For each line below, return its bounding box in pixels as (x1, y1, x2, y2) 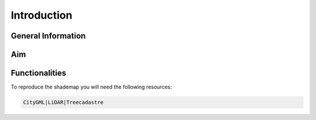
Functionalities (11, 68, 67, 78)
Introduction (11, 9, 73, 22)
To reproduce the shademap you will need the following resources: (11, 83, 172, 90)
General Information (11, 31, 86, 41)
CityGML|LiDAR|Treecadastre (23, 99, 104, 106)
